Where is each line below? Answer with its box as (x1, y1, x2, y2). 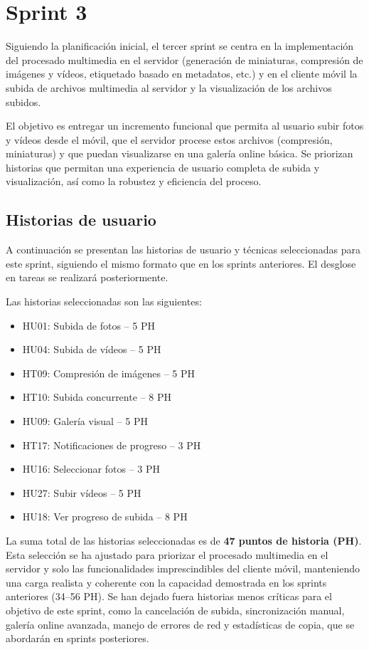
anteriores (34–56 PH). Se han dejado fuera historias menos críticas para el (6, 589, 332, 604)
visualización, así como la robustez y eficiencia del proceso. (6, 174, 262, 189)
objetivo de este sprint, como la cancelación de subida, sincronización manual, (6, 602, 345, 617)
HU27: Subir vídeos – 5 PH (22, 485, 141, 500)
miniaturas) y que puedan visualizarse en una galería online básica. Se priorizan (6, 146, 353, 161)
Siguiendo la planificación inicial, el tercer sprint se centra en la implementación (6, 38, 354, 53)
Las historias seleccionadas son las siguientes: (6, 294, 202, 309)
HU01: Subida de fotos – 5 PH (22, 318, 155, 332)
